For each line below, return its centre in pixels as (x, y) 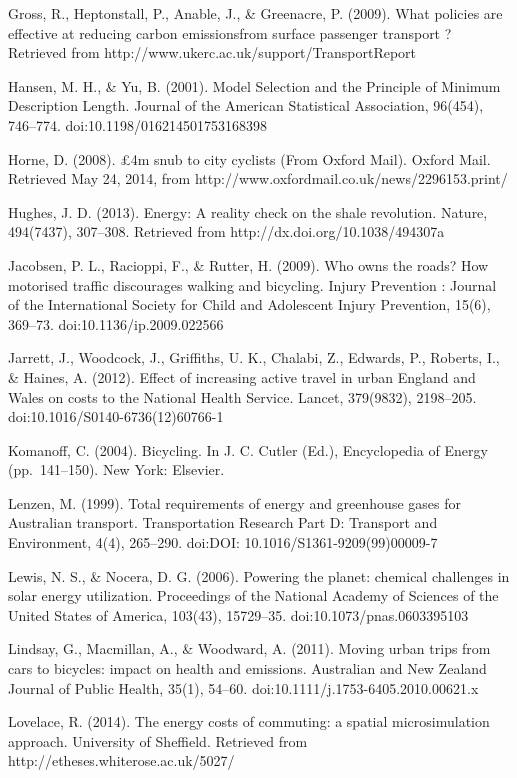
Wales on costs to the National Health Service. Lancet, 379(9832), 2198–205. (242, 396)
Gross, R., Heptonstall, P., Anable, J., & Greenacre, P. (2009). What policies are (255, 13)
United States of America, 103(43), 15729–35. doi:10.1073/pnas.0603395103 (238, 614)
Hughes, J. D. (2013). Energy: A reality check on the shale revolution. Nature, (248, 211)
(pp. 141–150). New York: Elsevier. (116, 469)
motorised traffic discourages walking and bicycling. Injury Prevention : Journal (252, 284)
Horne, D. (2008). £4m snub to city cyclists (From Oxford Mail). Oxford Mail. (249, 158)
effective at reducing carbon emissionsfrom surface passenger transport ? (230, 32)
